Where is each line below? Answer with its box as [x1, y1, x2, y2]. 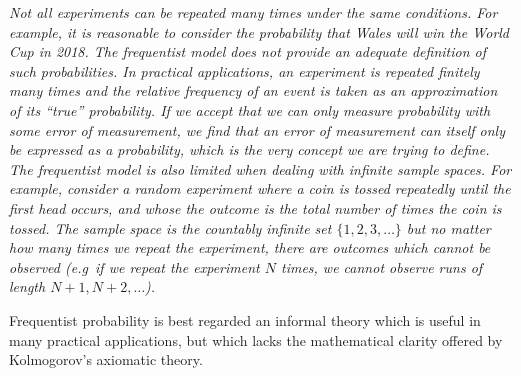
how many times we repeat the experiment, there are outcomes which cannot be [9, 237, 491, 258]
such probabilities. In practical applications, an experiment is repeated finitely [9, 60, 480, 81]
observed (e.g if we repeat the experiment [9, 256, 260, 277]
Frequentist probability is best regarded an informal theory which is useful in [9, 309, 481, 330]
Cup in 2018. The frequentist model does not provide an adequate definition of [9, 41, 486, 62]
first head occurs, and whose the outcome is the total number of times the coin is [9, 197, 502, 218]
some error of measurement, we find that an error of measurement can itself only [9, 119, 505, 140]
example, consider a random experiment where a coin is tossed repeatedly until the [9, 178, 511, 199]
